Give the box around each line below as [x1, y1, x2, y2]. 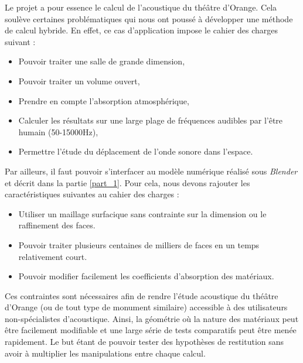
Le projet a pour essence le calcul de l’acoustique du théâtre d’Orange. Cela [5, 1, 277, 13]
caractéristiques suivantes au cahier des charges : [5, 188, 179, 200]
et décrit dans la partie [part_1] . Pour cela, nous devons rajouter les [5, 176, 250, 189]
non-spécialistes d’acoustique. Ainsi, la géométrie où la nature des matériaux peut [5, 312, 299, 324]
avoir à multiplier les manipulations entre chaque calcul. [5, 347, 206, 359]
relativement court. [18, 250, 87, 262]
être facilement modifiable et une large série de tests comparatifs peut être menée [5, 324, 297, 336]
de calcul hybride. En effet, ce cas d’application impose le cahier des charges [5, 24, 278, 36]
